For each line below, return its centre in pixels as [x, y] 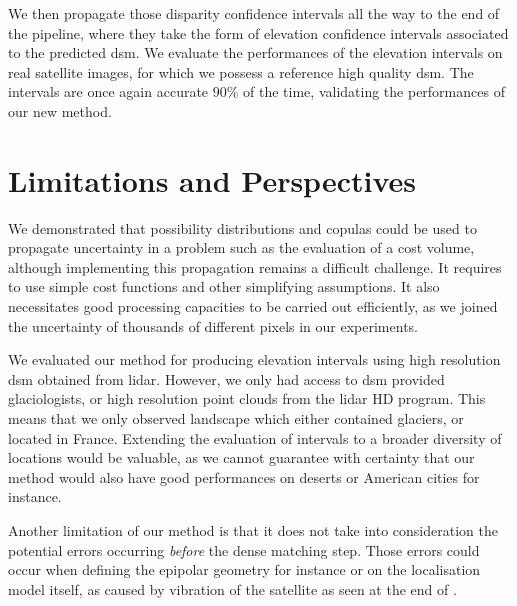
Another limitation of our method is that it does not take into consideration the [253, 530]
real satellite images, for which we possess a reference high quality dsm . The [241, 71]
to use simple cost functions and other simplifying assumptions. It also [224, 286]
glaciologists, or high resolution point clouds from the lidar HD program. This [247, 398]
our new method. [60, 110]
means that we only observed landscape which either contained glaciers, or [236, 418]
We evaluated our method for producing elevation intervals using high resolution [254, 359]
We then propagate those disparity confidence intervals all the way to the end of [254, 13]
